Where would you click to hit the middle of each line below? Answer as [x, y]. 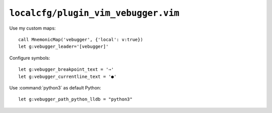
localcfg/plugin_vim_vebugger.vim [94, 13]
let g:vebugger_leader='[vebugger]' [63, 47]
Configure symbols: [30, 58]
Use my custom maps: [32, 28]
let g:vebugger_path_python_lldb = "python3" [76, 99]
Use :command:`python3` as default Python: [55, 87]
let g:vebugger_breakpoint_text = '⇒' [66, 70]
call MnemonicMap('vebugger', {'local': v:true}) [81, 39]
